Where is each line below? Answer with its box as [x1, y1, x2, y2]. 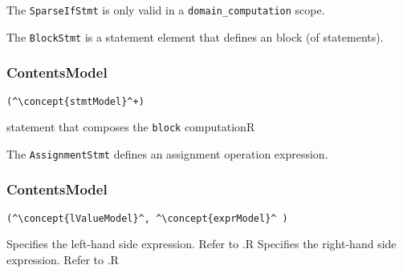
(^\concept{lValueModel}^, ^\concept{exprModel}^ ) [6, 212, 288, 224]
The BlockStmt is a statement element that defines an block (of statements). [6, 28, 384, 45]
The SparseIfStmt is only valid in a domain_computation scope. [6, 2, 325, 18]
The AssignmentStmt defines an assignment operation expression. [6, 145, 328, 162]
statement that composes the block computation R [6, 118, 255, 135]
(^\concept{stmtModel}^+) [6, 95, 145, 107]
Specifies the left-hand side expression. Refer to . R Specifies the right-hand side [6, 235, 397, 252]
